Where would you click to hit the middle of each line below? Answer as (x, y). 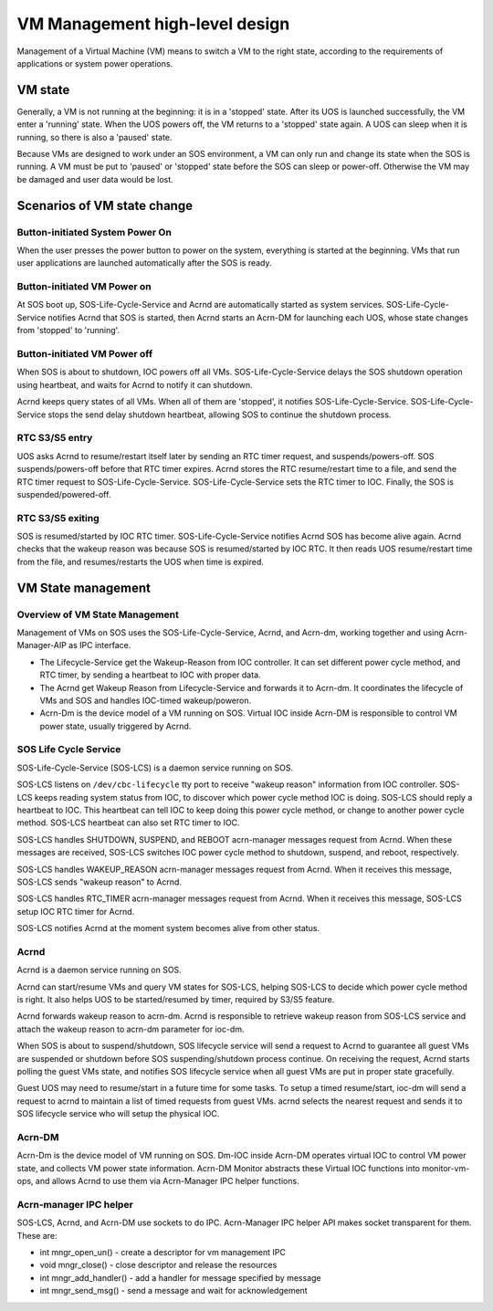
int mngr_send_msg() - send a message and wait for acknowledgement (173, 1291)
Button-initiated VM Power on (84, 287)
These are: (37, 1235)
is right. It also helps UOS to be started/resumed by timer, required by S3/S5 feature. (176, 1000)
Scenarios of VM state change (105, 205)
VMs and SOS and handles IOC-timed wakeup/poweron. (145, 700)
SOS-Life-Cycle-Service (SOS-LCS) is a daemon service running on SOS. (155, 768)
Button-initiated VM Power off (85, 354)
